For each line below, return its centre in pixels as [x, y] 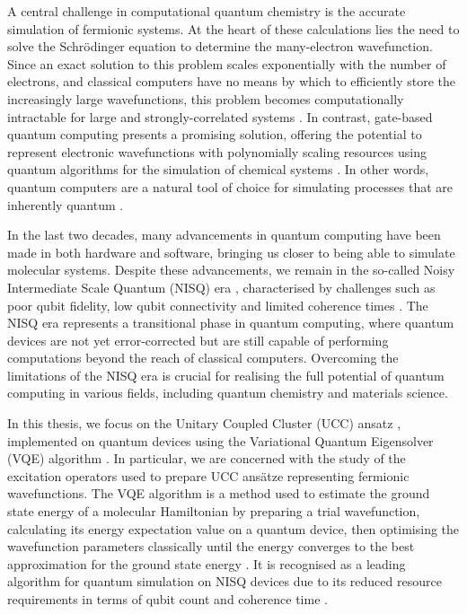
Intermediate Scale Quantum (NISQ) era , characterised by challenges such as [221, 287]
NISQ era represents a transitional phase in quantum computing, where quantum [231, 323]
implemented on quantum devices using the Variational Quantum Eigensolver [220, 440]
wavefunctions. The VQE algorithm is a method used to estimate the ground [219, 493]
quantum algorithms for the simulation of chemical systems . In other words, [218, 169]
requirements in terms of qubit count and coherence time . [167, 599]
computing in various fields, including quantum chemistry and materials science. [228, 393]
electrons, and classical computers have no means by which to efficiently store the [232, 81]
